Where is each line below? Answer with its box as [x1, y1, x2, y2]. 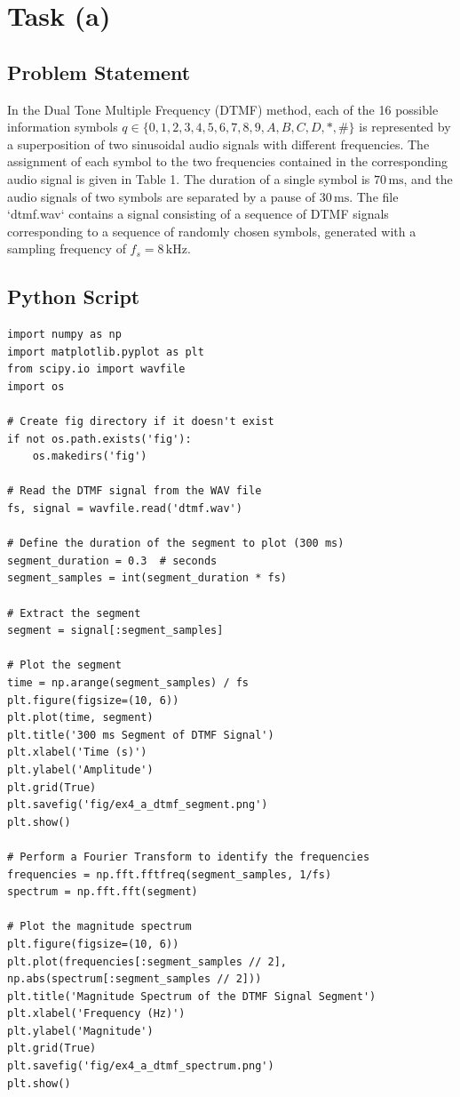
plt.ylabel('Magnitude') [7, 1024, 154, 1037]
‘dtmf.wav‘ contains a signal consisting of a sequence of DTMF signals [7, 204, 389, 223]
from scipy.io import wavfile [7, 363, 186, 376]
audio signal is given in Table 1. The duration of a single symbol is [7, 169, 370, 188]
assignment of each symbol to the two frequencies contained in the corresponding [7, 152, 448, 171]
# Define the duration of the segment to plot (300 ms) [7, 537, 345, 550]
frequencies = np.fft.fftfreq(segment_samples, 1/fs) [7, 868, 332, 881]
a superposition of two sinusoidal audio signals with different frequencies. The [7, 134, 430, 153]
